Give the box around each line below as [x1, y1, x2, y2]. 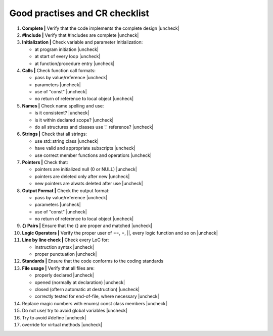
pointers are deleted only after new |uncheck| [34, 173, 130, 179]
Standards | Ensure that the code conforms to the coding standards [22, 258, 164, 264]
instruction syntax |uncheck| [34, 244, 95, 250]
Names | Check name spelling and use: [22, 102, 104, 108]
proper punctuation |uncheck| [34, 251, 97, 257]
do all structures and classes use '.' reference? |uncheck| [34, 124, 154, 130]
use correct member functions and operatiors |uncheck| [34, 152, 152, 158]
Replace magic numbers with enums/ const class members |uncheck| [22, 300, 167, 306]
